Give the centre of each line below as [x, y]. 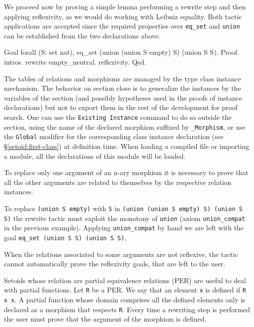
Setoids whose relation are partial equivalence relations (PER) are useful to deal [125, 280]
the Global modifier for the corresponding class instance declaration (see [114, 136]
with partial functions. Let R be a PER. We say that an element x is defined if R [125, 290]
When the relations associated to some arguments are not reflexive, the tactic [121, 254]
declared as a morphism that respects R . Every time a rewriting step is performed [127, 309]
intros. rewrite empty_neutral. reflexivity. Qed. [75, 62]
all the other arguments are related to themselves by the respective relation [118, 182]
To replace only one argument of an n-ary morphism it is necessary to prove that [126, 172]
